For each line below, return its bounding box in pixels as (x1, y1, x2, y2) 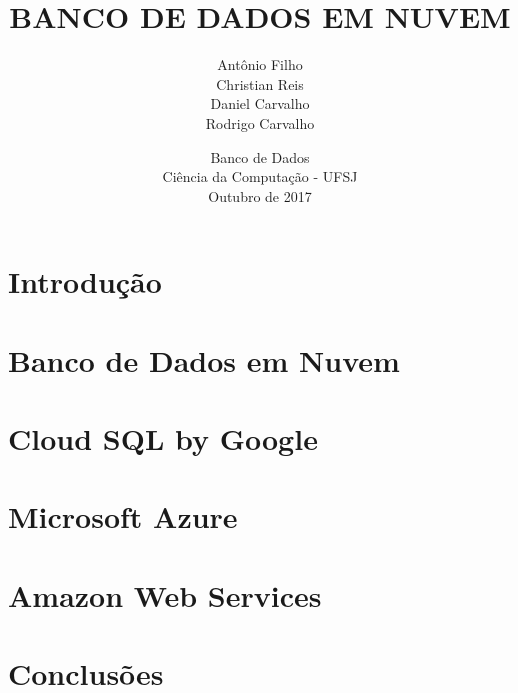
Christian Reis (216, 73, 304, 94)
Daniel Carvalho (210, 93, 310, 114)
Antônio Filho (217, 54, 303, 75)
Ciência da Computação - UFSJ (162, 166, 358, 187)
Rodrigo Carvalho (205, 112, 315, 133)
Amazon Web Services (8, 574, 322, 615)
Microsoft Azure (8, 496, 238, 537)
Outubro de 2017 (208, 185, 312, 206)
